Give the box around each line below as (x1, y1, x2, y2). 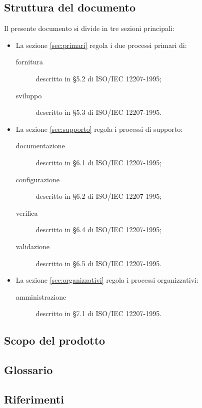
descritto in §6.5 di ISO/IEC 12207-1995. (35, 258, 162, 268)
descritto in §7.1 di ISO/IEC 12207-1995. (35, 308, 162, 319)
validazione (15, 241, 50, 251)
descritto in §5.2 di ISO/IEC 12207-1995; (35, 73, 162, 83)
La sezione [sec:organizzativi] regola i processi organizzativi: (15, 275, 198, 285)
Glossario (4, 362, 53, 378)
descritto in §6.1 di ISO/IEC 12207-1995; (35, 157, 162, 167)
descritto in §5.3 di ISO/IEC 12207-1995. (35, 107, 162, 117)
